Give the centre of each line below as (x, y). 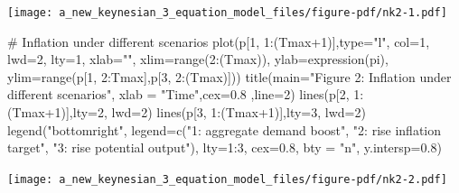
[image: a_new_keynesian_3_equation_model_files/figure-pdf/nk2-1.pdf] (227, 13)
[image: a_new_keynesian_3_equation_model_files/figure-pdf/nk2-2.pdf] (227, 179)
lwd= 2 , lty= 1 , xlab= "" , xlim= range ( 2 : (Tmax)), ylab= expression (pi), (198, 59)
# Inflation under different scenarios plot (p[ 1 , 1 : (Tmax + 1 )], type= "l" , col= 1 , (219, 41)
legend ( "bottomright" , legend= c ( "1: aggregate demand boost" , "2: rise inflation (225, 129)
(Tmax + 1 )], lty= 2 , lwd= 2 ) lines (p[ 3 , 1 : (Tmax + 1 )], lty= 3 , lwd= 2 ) (187, 112)
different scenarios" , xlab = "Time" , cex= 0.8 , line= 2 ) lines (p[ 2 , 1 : (186, 94)
